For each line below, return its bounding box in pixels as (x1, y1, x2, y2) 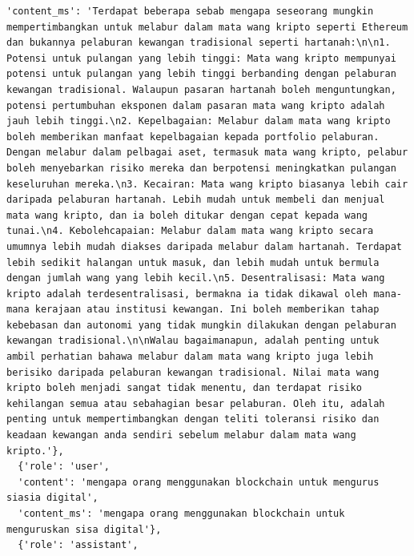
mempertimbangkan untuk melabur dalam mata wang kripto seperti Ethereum (6, 21, 408, 33)
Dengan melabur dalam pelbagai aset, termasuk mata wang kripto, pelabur (6, 147, 408, 159)
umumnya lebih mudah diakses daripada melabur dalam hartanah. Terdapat (6, 240, 402, 252)
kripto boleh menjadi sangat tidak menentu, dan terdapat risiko (6, 382, 362, 394)
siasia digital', (6, 492, 98, 504)
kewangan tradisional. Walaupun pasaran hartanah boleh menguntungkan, (6, 83, 396, 95)
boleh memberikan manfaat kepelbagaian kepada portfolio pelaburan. (6, 131, 380, 143)
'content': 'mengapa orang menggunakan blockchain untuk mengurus (18, 476, 380, 488)
